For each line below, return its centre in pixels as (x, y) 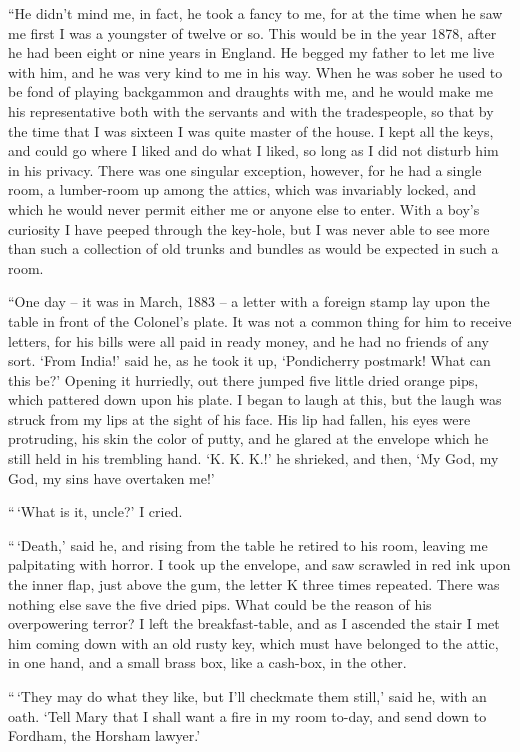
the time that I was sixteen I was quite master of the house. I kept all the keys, (251, 130)
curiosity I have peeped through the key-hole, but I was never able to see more (249, 228)
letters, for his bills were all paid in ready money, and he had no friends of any (248, 340)
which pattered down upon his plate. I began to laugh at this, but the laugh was (255, 399)
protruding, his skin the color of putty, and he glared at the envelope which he (248, 438)
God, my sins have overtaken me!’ (111, 477)
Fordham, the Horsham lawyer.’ (104, 735)
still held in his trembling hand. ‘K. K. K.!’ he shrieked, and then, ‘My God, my (253, 458)
